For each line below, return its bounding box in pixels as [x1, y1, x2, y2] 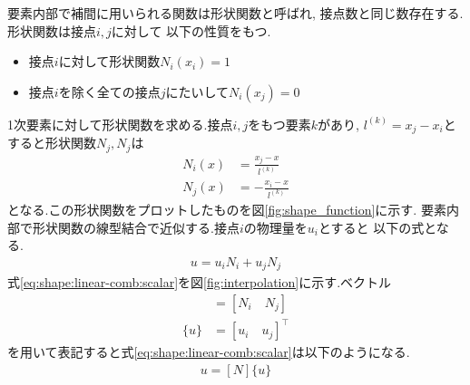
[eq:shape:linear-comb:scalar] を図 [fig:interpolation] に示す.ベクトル [20, 273, 392, 292]
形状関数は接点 [7, 21, 96, 40]
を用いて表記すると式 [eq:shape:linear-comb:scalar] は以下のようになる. [7, 342, 410, 361]
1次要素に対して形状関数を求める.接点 [7, 114, 233, 133]
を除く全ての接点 [58, 82, 161, 101]
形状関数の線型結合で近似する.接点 [32, 217, 240, 236]
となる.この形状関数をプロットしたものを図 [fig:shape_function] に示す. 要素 [7, 199, 446, 218]
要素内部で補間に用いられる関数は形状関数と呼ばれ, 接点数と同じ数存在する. [7, 4, 464, 22]
